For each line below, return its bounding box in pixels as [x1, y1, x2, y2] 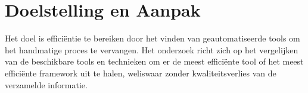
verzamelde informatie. [5, 78, 88, 91]
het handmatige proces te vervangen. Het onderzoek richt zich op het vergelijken [5, 43, 298, 56]
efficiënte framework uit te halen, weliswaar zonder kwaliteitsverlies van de [5, 66, 276, 79]
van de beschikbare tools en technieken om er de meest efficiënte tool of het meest [5, 55, 304, 68]
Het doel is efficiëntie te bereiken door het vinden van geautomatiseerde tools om [5, 32, 300, 44]
